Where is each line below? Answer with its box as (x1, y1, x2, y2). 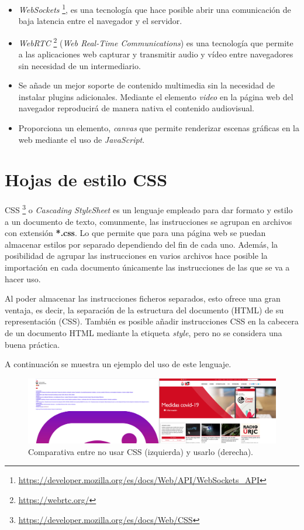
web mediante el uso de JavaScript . (18, 133, 145, 145)
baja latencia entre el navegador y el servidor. (18, 15, 182, 27)
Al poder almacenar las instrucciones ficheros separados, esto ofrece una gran (5, 292, 281, 305)
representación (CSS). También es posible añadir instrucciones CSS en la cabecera (5, 315, 299, 327)
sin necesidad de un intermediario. (18, 59, 141, 71)
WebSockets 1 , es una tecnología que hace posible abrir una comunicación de (18, 2, 291, 15)
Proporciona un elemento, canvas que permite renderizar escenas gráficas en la (18, 122, 300, 134)
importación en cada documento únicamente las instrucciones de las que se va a (5, 261, 290, 273)
